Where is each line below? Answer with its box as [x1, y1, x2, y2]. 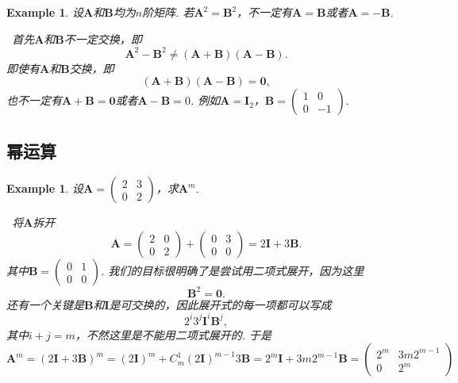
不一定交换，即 [64, 30, 142, 47]
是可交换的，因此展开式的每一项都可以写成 [109, 296, 332, 312]
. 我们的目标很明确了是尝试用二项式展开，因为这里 [100, 262, 364, 279]
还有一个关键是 [6, 296, 84, 312]
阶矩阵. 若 [142, 4, 194, 20]
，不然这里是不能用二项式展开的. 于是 [75, 326, 272, 343]
